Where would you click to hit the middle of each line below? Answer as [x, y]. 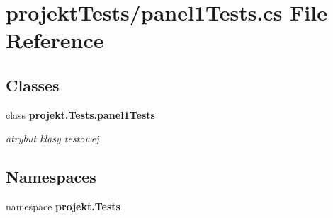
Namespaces [51, 177]
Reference [55, 40]
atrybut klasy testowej [52, 138]
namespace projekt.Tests [63, 206]
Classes [33, 85]
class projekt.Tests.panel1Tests [80, 114]
